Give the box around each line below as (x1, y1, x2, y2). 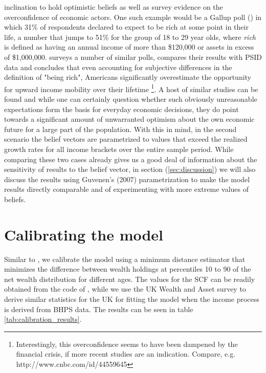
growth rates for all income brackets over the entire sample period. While (4, 143, 234, 154)
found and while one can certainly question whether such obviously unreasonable (4, 94, 257, 104)
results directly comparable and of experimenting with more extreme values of (4, 184, 249, 194)
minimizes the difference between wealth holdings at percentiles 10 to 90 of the (4, 264, 251, 274)
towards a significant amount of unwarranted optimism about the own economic (4, 114, 255, 124)
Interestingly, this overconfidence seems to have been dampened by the (16, 338, 238, 349)
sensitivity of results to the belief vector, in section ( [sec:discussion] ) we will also (4, 164, 256, 174)
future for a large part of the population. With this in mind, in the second (4, 123, 237, 134)
